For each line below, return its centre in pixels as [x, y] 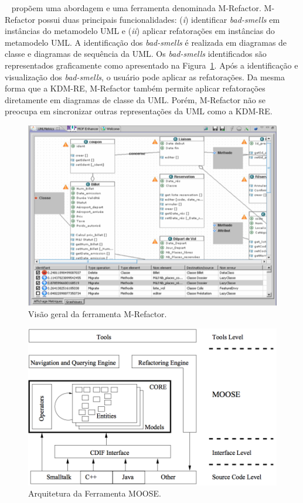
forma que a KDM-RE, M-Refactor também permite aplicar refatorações [135, 88]
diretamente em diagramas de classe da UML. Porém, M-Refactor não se [135, 99]
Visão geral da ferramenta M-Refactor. [98, 314]
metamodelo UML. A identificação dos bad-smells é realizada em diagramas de [146, 42]
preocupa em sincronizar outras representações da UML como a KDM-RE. [139, 111]
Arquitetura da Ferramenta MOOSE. [95, 493]
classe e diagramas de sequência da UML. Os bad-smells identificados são [136, 54]
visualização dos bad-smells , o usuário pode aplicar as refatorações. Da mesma [145, 77]
